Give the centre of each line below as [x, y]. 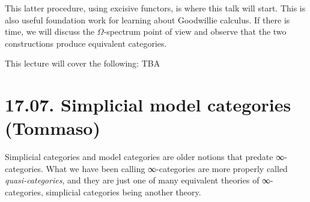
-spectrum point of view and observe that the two [195, 31]
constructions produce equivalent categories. [86, 43]
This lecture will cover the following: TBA [83, 63]
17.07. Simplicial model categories [148, 105]
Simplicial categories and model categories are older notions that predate [139, 157]
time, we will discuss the [50, 31]
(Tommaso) [53, 128]
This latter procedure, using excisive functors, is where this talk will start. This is [155, 8]
